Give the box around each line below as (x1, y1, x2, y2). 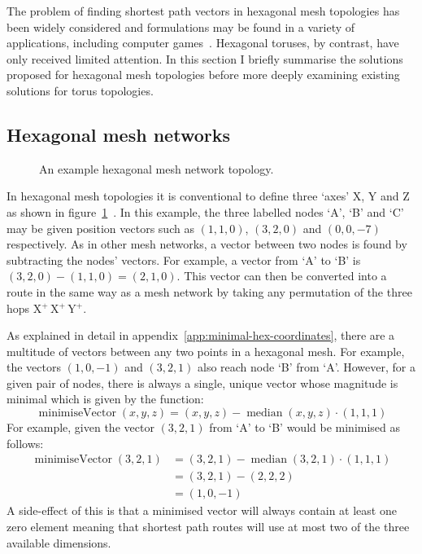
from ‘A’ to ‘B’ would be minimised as (209, 419, 401, 436)
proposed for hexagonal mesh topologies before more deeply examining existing (7, 66, 400, 83)
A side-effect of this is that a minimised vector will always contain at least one (7, 502, 397, 519)
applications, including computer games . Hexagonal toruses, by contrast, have (7, 34, 399, 51)
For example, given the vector (7, 419, 154, 436)
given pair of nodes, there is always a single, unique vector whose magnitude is (7, 374, 398, 391)
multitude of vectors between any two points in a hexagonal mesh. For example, (7, 342, 405, 359)
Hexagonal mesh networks (7, 121, 230, 147)
